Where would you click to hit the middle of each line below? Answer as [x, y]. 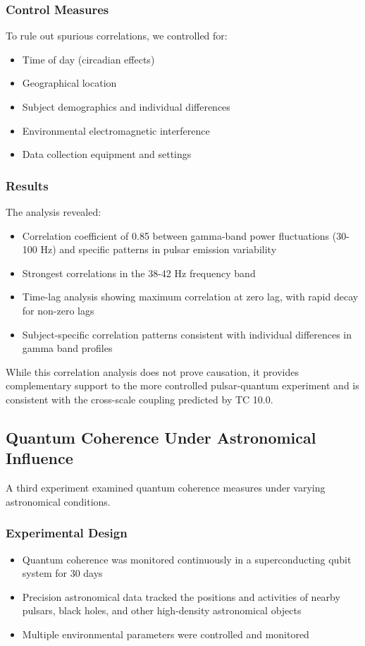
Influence [39, 458]
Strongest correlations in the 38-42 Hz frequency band [139, 273]
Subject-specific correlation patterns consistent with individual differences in [187, 334]
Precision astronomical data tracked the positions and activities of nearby [181, 596]
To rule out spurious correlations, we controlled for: [117, 36]
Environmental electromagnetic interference [116, 130]
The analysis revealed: [54, 212]
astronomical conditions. [58, 501]
